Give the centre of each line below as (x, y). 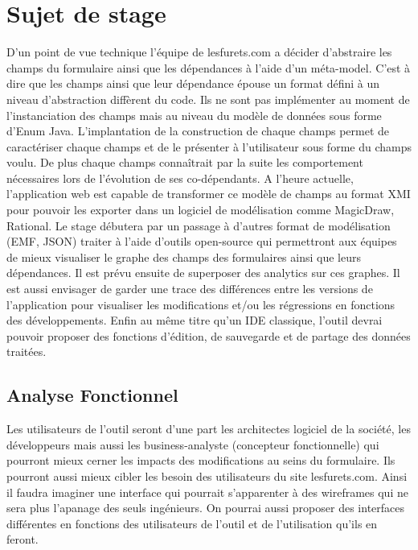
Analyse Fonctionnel (92, 395)
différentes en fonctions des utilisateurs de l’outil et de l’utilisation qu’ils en (192, 523)
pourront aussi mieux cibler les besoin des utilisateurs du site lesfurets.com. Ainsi (207, 476)
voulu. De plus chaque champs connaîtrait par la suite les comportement (185, 162)
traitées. (27, 352)
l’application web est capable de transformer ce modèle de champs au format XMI (209, 194)
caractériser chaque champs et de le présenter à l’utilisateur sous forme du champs (209, 146)
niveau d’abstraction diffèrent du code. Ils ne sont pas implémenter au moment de (208, 99)
